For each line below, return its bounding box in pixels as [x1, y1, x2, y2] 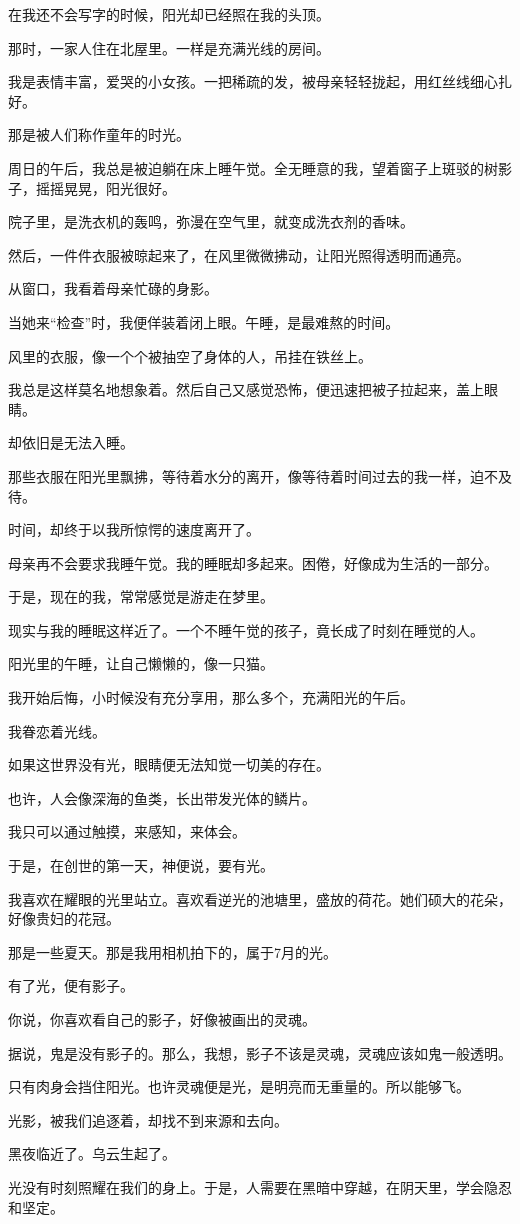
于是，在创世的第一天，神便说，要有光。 [8, 855, 274, 876]
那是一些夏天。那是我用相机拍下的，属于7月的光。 [8, 941, 337, 962]
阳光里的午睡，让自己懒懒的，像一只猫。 [8, 653, 274, 674]
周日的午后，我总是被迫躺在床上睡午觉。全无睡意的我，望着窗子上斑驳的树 [8, 157, 498, 178]
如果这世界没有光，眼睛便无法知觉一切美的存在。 [8, 754, 330, 775]
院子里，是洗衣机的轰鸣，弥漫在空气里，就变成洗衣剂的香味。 [8, 211, 414, 232]
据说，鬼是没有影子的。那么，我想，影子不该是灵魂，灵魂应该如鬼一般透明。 [8, 1042, 512, 1063]
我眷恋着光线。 [8, 720, 106, 741]
